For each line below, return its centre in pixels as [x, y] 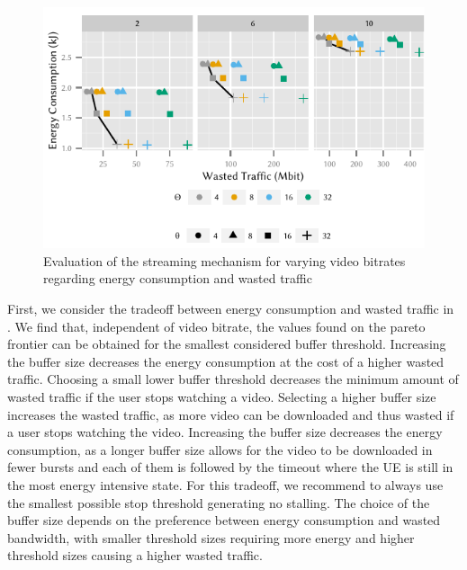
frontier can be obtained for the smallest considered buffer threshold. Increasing [227, 344]
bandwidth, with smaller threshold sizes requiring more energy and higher [211, 537]
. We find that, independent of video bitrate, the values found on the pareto [216, 326]
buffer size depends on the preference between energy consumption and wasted [224, 520]
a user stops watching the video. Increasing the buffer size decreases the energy [225, 432]
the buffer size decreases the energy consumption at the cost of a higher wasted [226, 361]
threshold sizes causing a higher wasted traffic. [135, 555]
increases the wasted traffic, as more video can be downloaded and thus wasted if [231, 414]
